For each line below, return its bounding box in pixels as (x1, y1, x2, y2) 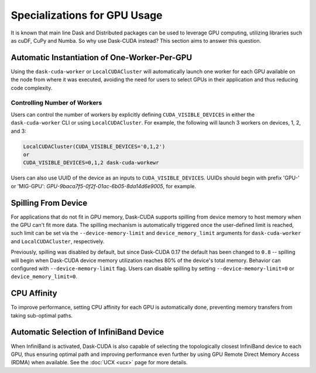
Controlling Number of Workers (11, 99, 102, 107)
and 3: (11, 127, 26, 134)
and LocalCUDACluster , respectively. (11, 237, 105, 245)
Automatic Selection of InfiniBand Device (11, 327, 164, 337)
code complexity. (11, 84, 53, 91)
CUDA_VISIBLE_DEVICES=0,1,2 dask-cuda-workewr (23, 160, 159, 166)
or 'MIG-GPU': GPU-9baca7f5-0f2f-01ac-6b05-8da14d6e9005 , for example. (11, 182, 196, 189)
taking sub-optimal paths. (11, 312, 73, 319)
